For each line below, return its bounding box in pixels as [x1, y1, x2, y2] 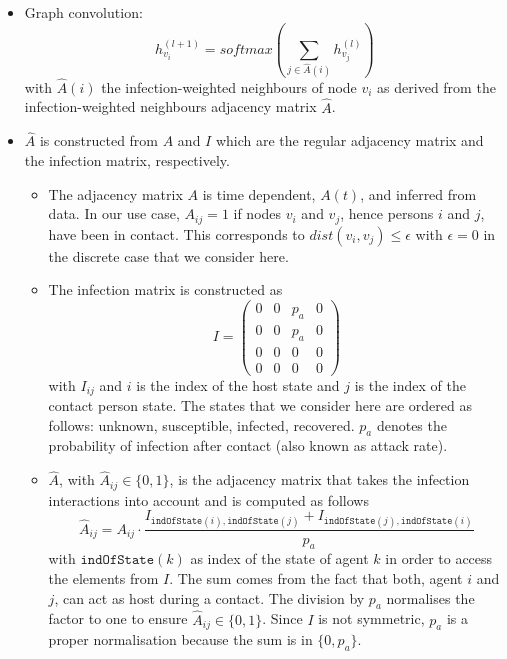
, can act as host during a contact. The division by [54, 587, 365, 608]
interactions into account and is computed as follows [48, 489, 369, 510]
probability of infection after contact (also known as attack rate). [48, 435, 448, 456]
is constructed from [39, 130, 159, 151]
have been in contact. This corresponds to [48, 223, 305, 244]
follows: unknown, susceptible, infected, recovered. [48, 414, 355, 435]
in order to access [385, 548, 493, 569]
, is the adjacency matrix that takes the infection [169, 469, 470, 490]
